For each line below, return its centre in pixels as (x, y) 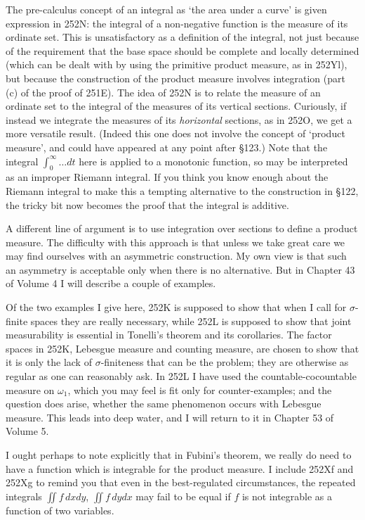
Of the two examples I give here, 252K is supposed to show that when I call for (176, 307)
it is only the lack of (49, 362)
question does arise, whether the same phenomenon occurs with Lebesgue (164, 404)
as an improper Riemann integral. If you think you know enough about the (167, 177)
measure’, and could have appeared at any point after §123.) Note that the (167, 147)
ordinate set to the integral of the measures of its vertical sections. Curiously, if (176, 106)
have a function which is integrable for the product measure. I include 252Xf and (180, 468)
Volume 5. (27, 431)
